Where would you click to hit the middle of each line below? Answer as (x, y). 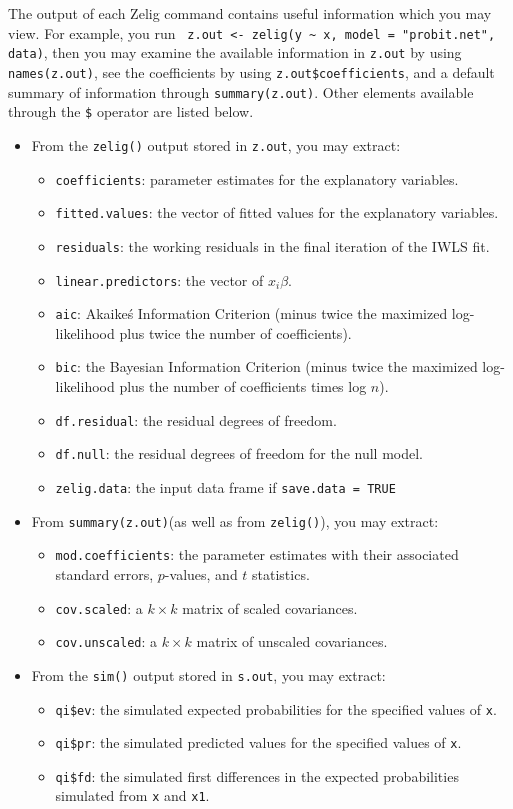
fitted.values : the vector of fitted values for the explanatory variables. (277, 212)
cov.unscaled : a (106, 641)
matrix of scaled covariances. (270, 607)
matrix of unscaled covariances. (292, 641)
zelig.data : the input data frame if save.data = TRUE (225, 486)
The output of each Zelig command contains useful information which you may (250, 13)
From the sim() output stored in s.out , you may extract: (208, 674)
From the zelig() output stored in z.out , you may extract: (216, 144)
